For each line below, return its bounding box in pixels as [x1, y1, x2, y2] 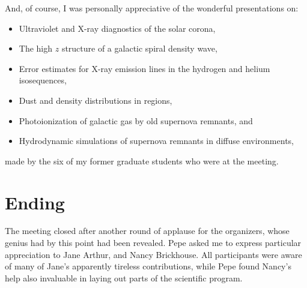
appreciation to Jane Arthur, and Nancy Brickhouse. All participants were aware [5, 248, 302, 260]
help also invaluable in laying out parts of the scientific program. [5, 271, 243, 284]
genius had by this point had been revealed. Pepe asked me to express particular [5, 236, 302, 249]
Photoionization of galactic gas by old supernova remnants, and [19, 114, 253, 127]
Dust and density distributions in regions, [19, 94, 172, 106]
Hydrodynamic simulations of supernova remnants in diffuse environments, [19, 134, 294, 147]
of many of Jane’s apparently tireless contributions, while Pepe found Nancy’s [5, 260, 291, 272]
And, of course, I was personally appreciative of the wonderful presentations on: [5, 2, 299, 14]
